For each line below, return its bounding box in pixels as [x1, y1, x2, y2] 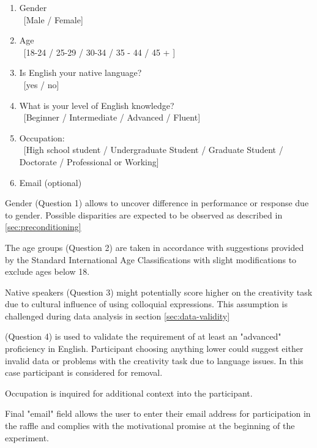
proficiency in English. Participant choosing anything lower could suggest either [5, 342, 304, 355]
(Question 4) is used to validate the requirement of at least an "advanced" [5, 330, 282, 343]
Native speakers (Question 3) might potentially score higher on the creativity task [5, 285, 313, 298]
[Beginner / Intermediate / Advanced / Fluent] [23, 111, 201, 124]
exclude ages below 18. [5, 265, 90, 278]
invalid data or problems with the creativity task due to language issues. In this [5, 354, 304, 367]
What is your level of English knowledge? [19, 99, 174, 111]
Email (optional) [19, 176, 82, 189]
